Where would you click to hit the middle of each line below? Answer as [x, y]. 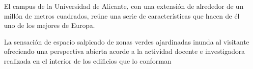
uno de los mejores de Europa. [50, 25]
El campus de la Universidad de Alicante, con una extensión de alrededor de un [124, 6]
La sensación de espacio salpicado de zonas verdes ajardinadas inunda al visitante [127, 41]
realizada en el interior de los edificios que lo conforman [88, 60]
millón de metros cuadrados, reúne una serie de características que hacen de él [122, 15]
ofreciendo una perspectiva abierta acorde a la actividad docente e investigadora [125, 51]
